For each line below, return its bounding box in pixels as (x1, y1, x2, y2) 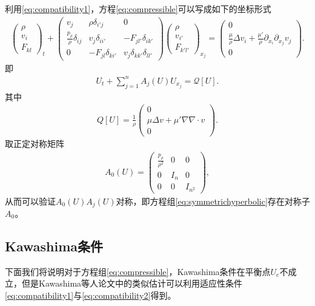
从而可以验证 (5, 194, 56, 207)
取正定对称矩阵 (5, 137, 64, 150)
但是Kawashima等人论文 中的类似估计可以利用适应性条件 (21, 277, 243, 290)
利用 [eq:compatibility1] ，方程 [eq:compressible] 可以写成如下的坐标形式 (5, 2, 271, 15)
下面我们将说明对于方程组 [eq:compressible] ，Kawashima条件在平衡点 (5, 265, 271, 277)
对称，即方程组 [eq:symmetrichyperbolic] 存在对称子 (116, 194, 310, 207)
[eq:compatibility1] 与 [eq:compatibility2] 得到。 (5, 289, 176, 302)
